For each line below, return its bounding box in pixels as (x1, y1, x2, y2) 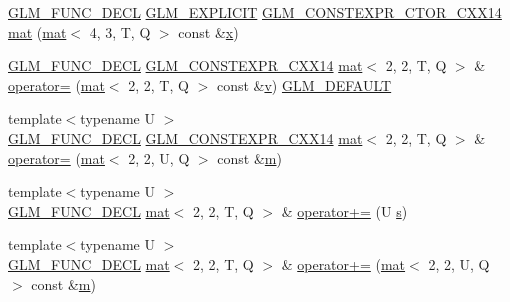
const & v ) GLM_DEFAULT (216, 74, 392, 95)
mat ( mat (8, 21, 67, 42)
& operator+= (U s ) (281, 200, 408, 221)
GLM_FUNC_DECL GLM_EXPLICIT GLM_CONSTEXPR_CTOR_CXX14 (8, 2, 502, 22)
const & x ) (178, 21, 239, 42)
